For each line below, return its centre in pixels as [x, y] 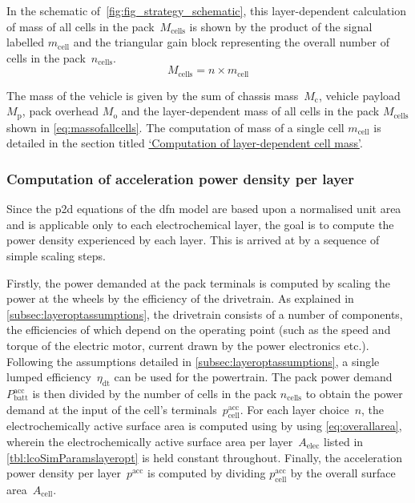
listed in [343, 441]
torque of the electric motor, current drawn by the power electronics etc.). [188, 346]
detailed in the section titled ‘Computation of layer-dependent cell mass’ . [185, 143]
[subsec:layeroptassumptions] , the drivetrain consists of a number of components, [205, 314]
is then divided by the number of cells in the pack [155, 394]
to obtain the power [354, 394]
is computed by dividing [207, 473]
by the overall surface [343, 473]
